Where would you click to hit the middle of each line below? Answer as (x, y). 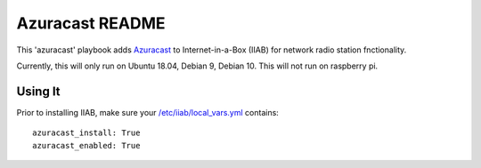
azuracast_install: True (86, 133)
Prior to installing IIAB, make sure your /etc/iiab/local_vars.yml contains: (148, 112)
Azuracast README (91, 23)
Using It (39, 91)
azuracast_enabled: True (86, 145)
